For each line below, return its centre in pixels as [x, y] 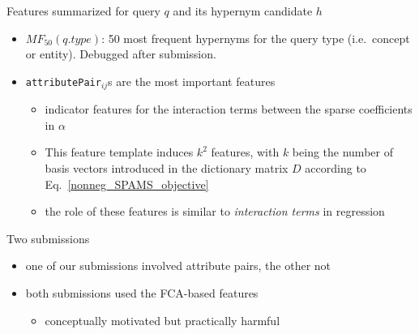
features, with [245, 152]
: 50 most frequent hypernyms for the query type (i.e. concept [256, 38]
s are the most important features [192, 81]
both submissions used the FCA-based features [142, 292]
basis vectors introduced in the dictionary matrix [167, 168]
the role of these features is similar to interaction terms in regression [215, 211]
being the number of [342, 152]
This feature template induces [119, 152]
